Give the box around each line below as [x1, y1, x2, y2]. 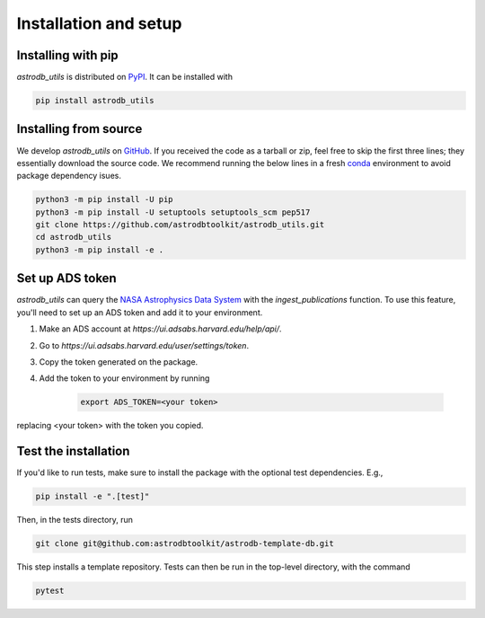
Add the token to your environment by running [39, 373, 210, 384]
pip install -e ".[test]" [35, 491, 150, 502]
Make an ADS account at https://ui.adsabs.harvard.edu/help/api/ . [39, 323, 282, 334]
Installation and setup [16, 13, 182, 33]
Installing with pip [16, 48, 119, 63]
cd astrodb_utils [35, 232, 112, 243]
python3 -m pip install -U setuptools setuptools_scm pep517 [35, 207, 311, 217]
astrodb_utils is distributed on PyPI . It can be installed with [16, 72, 234, 83]
